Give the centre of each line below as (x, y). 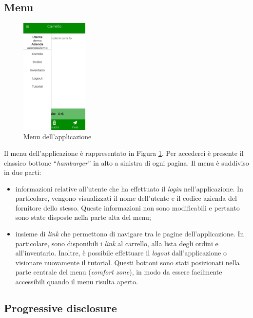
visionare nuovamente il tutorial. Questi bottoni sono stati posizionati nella (127, 262)
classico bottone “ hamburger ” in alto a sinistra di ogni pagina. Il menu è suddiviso (126, 162)
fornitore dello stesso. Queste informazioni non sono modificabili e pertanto (127, 207)
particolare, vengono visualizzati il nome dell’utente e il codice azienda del (126, 198)
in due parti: (23, 172)
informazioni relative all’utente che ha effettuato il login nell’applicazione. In (129, 188)
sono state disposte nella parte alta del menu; (83, 217)
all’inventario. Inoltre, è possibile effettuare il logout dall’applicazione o (121, 253)
